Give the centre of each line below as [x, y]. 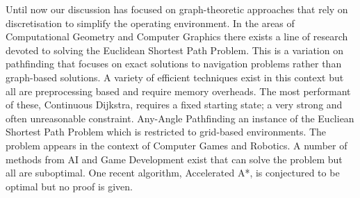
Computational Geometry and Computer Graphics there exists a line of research [177, 36]
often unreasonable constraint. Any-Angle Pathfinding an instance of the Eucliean [180, 118]
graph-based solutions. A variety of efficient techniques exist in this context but [175, 77]
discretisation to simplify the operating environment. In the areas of [150, 23]
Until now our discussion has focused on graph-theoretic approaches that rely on [177, 9]
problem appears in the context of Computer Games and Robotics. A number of [177, 145]
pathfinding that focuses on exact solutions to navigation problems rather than [174, 64]
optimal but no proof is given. [69, 186]
